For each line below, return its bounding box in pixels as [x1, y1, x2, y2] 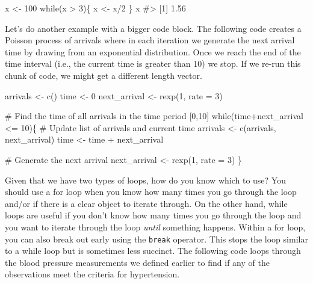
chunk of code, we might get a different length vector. [5, 69, 202, 81]
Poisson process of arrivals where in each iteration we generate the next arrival [5, 34, 295, 46]
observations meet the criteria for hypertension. [5, 268, 180, 280]
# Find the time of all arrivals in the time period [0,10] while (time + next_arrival [5, 110, 303, 122]
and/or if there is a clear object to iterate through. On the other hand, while [5, 197, 288, 209]
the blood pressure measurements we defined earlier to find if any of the [5, 256, 270, 268]
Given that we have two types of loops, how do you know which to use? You [5, 173, 286, 186]
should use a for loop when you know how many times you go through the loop [5, 185, 297, 198]
